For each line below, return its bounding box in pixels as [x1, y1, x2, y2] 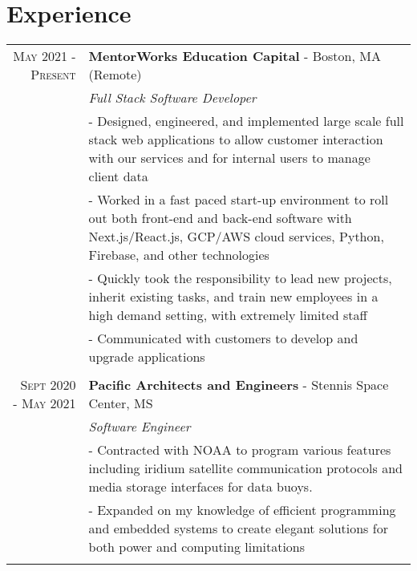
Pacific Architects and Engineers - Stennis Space [88, 375, 389, 395]
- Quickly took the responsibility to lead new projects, [88, 269, 392, 288]
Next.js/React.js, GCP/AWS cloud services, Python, [88, 227, 384, 246]
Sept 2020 [20, 375, 76, 395]
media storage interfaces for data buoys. [88, 477, 313, 496]
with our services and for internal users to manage [88, 148, 370, 168]
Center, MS [88, 394, 153, 413]
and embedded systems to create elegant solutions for [88, 519, 388, 538]
